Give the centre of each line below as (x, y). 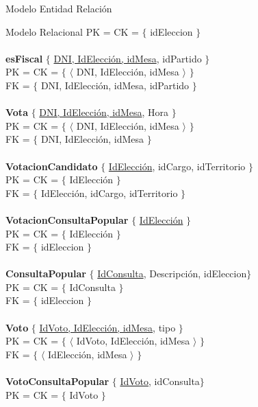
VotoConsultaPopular (57, 381)
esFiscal (24, 58)
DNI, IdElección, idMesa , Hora (104, 112)
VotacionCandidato (52, 166)
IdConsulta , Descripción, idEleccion (172, 274)
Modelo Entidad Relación (59, 8)
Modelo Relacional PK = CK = (72, 31)
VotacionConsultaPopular (67, 219)
